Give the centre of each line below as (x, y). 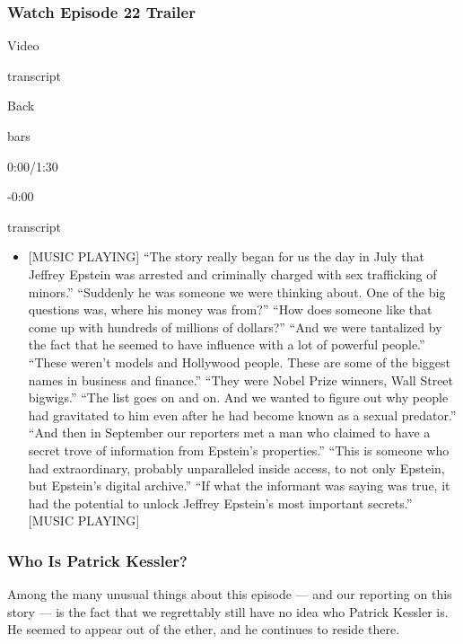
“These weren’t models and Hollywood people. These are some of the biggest (239, 362)
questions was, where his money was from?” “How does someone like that (230, 309)
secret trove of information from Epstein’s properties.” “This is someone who (239, 450)
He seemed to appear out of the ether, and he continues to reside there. (204, 629)
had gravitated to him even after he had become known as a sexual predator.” (242, 415)
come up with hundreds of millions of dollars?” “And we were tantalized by (235, 326)
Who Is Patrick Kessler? (97, 560)
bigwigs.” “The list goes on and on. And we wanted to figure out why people (238, 397)
